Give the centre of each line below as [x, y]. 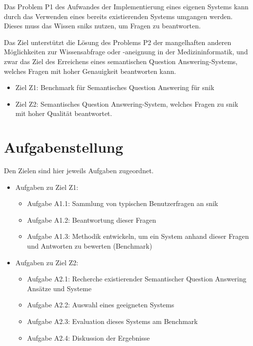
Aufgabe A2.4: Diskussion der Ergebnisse [88, 337]
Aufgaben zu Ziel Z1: [47, 187]
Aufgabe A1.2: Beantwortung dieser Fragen [92, 219]
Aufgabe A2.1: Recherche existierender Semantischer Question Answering [137, 279]
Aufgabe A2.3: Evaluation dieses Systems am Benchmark [112, 321]
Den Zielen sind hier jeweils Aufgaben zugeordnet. [79, 171]
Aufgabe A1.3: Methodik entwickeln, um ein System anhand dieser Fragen [138, 236]
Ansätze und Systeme [59, 288]
